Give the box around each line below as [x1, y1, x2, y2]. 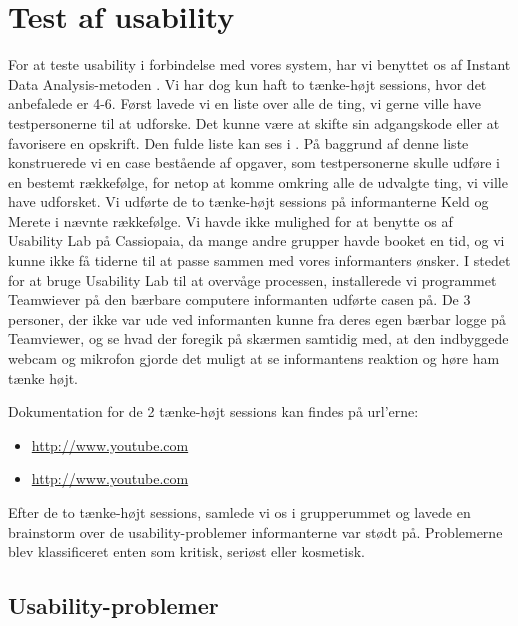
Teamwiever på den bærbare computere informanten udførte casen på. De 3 [8, 289, 471, 310]
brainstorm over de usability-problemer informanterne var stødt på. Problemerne [8, 521, 503, 542]
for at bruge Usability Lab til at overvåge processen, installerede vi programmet [8, 269, 497, 290]
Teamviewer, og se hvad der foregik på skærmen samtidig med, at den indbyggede [8, 328, 509, 349]
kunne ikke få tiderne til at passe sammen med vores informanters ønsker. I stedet [8, 250, 511, 271]
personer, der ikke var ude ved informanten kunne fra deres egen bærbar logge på [8, 308, 506, 329]
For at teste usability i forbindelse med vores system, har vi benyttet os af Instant [8, 54, 511, 75]
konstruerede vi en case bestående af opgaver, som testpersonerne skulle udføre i [8, 152, 500, 173]
